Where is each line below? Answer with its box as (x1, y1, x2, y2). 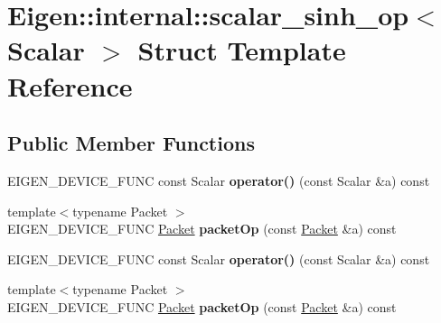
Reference (7, 67, 133, 104)
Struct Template (137, 32, 346, 69)
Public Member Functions (7, 129, 255, 157)
